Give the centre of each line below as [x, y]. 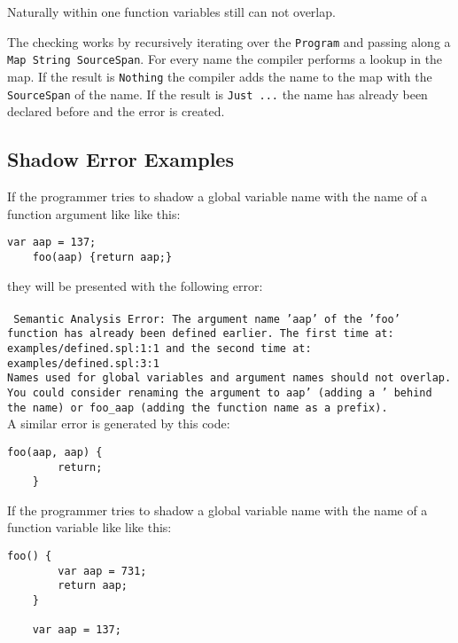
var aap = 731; [102, 571]
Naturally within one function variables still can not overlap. [171, 12]
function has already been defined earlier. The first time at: [201, 334]
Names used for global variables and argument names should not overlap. [229, 378]
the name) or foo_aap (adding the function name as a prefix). [198, 408]
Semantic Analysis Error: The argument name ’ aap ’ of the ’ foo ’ [207, 319]
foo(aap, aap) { [55, 452]
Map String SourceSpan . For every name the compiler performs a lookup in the [225, 59]
